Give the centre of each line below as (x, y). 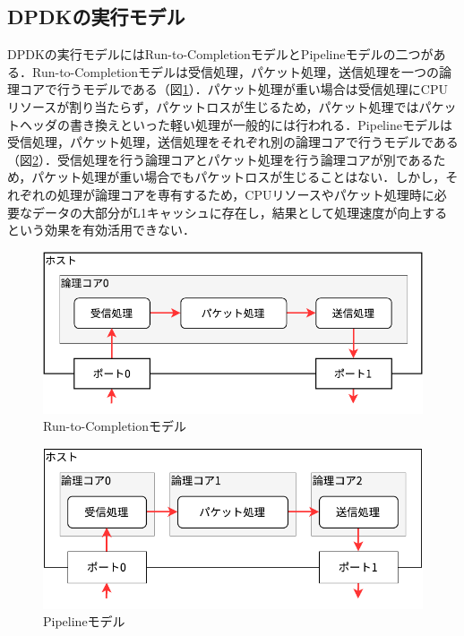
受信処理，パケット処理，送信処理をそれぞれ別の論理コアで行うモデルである (233, 142)
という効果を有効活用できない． (101, 230)
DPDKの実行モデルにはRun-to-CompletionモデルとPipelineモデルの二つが (220, 54)
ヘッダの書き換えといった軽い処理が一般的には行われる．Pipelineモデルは (236, 124)
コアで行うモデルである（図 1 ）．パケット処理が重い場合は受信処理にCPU (234, 89)
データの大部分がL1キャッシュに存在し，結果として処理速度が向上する (240, 212)
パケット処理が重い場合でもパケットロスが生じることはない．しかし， (239, 177)
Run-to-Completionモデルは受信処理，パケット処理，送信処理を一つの (236, 71)
